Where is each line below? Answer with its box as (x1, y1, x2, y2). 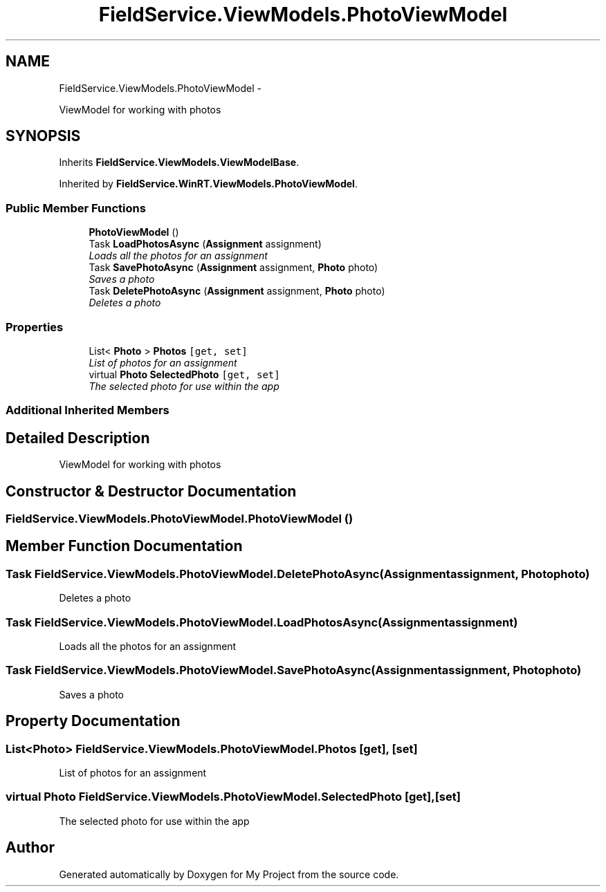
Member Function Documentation (6, 537, 243, 555)
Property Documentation (6, 712, 181, 730)
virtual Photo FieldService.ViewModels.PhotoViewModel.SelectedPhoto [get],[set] (6, 790, 461, 804)
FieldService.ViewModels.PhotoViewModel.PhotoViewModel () (6, 512, 353, 526)
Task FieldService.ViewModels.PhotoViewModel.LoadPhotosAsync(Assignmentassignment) (6, 615, 518, 629)
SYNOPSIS (6, 127, 81, 145)
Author (6, 839, 55, 857)
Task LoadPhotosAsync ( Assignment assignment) (89, 238, 322, 250)
